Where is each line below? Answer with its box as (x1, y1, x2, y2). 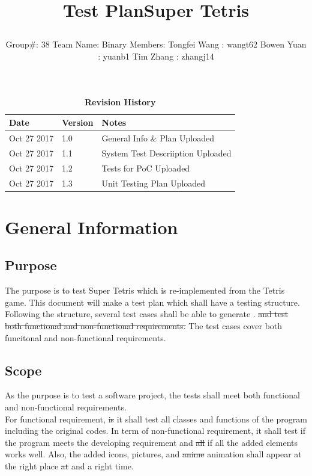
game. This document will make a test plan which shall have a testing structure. (5, 295, 300, 308)
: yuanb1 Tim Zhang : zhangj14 (98, 49, 214, 62)
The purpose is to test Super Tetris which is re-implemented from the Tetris (5, 284, 285, 297)
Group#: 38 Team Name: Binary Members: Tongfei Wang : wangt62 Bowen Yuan (5, 38, 307, 51)
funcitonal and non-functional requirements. (5, 331, 166, 344)
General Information (5, 214, 178, 239)
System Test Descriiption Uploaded (101, 146, 232, 159)
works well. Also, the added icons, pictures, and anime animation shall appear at (5, 448, 302, 460)
